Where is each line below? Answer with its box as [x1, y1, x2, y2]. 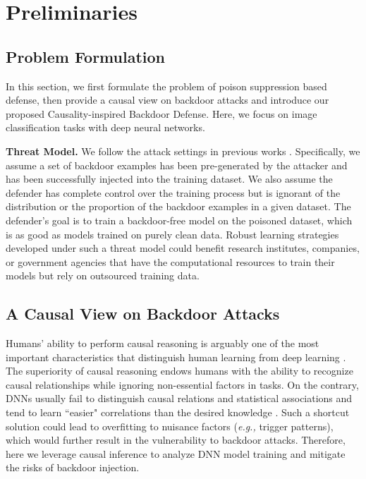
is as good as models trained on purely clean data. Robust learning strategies [6, 226, 339, 241]
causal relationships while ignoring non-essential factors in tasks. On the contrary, [6, 377, 359, 392]
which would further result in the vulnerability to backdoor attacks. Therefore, [6, 432, 346, 447]
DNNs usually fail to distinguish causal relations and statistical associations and [6, 391, 353, 406]
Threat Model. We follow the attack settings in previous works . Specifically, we [6, 143, 360, 158]
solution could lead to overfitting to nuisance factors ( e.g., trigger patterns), [6, 418, 334, 433]
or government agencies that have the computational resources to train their [6, 254, 335, 269]
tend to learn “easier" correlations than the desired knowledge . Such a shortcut [6, 405, 350, 420]
